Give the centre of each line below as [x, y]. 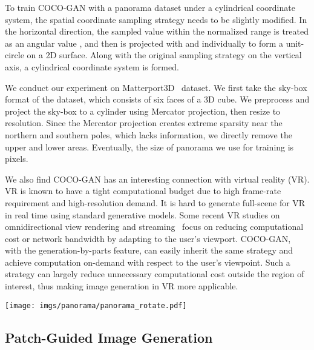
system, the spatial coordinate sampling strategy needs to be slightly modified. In [156, 19]
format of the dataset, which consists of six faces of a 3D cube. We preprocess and [157, 99]
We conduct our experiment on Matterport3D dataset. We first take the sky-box [156, 87]
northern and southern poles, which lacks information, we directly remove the [149, 134]
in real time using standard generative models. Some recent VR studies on [142, 214]
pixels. [17, 159]
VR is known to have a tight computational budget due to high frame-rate [143, 191]
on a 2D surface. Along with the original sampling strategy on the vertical [164, 55]
